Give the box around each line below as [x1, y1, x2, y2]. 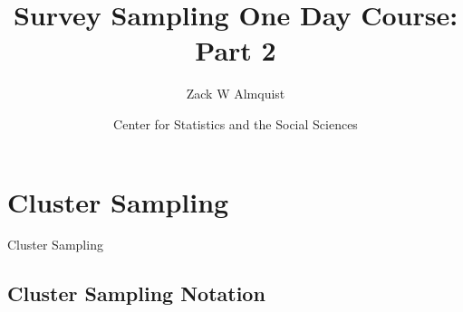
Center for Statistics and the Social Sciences [113, 114, 358, 133]
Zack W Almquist [186, 84, 285, 103]
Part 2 [195, 32, 276, 69]
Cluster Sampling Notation [7, 279, 265, 307]
